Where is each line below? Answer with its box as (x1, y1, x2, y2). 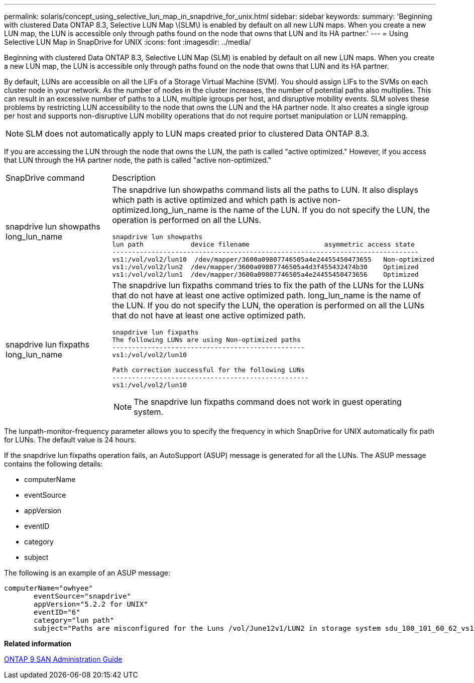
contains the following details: (4, 460, 103, 468)
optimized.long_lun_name (112, 205, 208, 215)
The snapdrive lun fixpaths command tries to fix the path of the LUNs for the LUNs (112, 280, 424, 290)
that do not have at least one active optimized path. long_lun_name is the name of (112, 290, 421, 300)
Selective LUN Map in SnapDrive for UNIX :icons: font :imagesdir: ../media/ (4, 38, 251, 46)
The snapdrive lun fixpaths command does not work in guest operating (134, 397, 402, 407)
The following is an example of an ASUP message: (4, 568, 170, 577)
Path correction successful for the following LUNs (112, 366, 305, 374)
